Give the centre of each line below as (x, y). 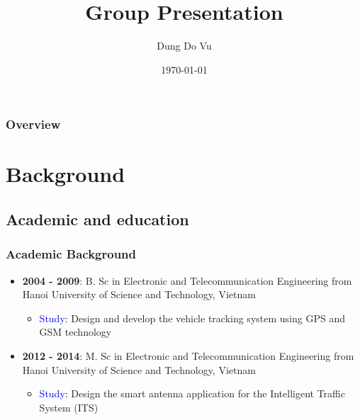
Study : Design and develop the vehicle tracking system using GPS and (192, 318)
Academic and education (97, 219)
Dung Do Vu (184, 46)
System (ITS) (69, 407)
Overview (33, 124)
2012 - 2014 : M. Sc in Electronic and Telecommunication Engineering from (188, 355)
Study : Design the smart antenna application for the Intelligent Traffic (192, 393)
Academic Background (71, 254)
